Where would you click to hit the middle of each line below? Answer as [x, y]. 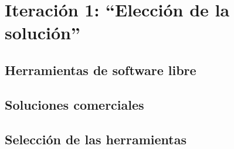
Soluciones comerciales [74, 104]
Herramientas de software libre [101, 70]
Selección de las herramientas [96, 139]
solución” [43, 33]
